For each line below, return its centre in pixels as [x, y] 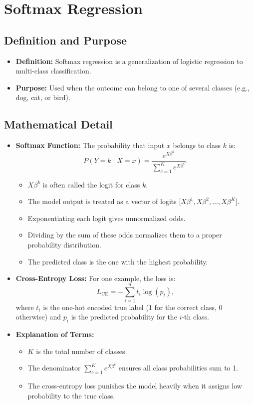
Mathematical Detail [58, 124]
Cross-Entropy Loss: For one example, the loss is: [96, 278]
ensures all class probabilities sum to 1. [178, 368]
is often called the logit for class [91, 184]
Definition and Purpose [66, 40]
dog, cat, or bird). [43, 97]
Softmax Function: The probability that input [90, 145]
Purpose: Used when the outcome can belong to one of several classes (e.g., [132, 87]
